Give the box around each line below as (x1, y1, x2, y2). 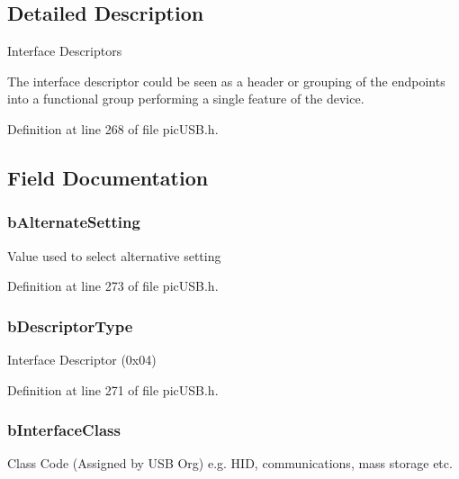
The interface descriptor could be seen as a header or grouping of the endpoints (7, 71, 445, 90)
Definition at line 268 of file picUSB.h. (7, 119, 219, 138)
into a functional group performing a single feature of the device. (7, 89, 364, 108)
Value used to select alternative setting (7, 246, 221, 265)
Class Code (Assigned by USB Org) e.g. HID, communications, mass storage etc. (7, 454, 453, 473)
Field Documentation (7, 163, 209, 191)
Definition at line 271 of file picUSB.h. (7, 380, 219, 399)
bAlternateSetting (7, 211, 140, 233)
